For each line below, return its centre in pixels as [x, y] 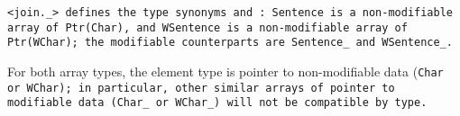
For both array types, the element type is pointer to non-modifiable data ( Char [225, 71]
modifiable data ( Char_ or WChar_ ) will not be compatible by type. [217, 103]
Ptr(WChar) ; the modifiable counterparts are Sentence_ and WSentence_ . [230, 43]
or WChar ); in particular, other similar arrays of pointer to [201, 88]
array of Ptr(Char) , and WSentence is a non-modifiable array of [207, 27]
